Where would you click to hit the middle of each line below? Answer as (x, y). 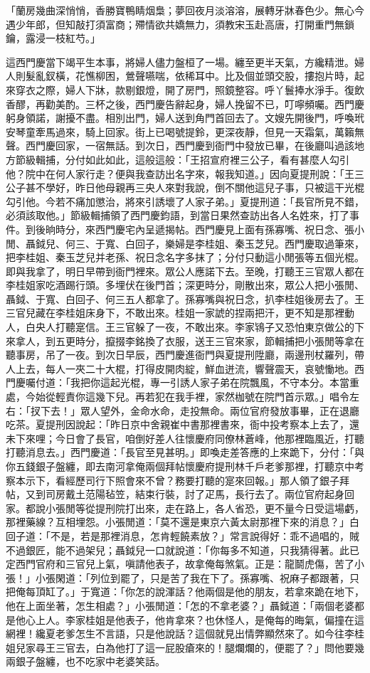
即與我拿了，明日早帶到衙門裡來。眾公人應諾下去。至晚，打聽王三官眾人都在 (185, 271)
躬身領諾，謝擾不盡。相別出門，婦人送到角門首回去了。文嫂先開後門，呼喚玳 (185, 118)
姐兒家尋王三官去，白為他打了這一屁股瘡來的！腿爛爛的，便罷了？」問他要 (180, 647)
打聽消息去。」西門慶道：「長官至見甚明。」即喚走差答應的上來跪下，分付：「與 (185, 452)
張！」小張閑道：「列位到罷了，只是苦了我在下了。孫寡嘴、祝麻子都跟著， (178, 577)
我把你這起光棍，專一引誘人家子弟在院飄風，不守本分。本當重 (215, 382)
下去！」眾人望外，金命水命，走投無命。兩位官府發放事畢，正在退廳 (200, 410)
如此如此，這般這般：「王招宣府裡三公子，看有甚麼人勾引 (217, 159)
